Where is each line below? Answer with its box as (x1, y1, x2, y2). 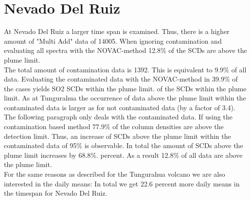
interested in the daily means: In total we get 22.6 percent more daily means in (4, 178, 240, 188)
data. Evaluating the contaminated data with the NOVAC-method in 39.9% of (4, 74, 238, 84)
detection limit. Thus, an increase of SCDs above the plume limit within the (4, 131, 231, 141)
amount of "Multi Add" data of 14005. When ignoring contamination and (4, 35, 222, 46)
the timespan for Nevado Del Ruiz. (4, 188, 108, 198)
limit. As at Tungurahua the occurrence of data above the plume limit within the (4, 93, 246, 103)
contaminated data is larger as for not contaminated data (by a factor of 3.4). (4, 102, 235, 112)
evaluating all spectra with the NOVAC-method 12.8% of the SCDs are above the (4, 45, 247, 55)
